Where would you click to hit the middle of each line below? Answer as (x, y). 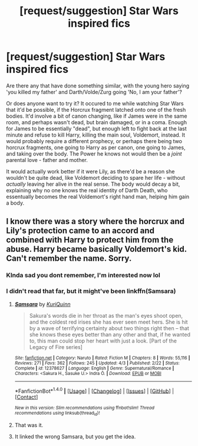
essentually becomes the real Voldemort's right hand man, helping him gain (98, 196)
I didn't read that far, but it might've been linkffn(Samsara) (91, 291)
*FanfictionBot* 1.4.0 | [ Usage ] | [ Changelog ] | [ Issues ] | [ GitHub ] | (94, 390)
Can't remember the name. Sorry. (69, 258)
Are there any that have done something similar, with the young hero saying (98, 85)
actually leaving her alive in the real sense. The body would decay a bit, (93, 184)
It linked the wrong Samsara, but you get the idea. (75, 437)
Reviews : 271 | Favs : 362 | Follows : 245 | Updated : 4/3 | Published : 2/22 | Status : (97, 363)
